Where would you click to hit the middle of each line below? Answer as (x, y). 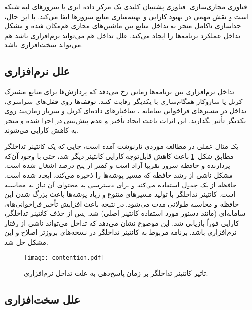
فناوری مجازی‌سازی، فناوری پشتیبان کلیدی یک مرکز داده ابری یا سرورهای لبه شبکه (126, 6)
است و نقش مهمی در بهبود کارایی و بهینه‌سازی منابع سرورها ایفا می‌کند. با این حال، (127, 16)
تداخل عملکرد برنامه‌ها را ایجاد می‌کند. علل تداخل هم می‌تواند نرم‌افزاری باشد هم (123, 35)
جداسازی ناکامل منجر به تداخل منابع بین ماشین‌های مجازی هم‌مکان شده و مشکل (123, 26)
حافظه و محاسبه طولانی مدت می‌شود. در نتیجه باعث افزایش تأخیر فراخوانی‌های (122, 203)
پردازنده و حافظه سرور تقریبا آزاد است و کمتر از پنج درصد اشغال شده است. (117, 165)
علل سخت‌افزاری (42, 300)
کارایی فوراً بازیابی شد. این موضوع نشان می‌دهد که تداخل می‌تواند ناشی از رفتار (122, 222)
